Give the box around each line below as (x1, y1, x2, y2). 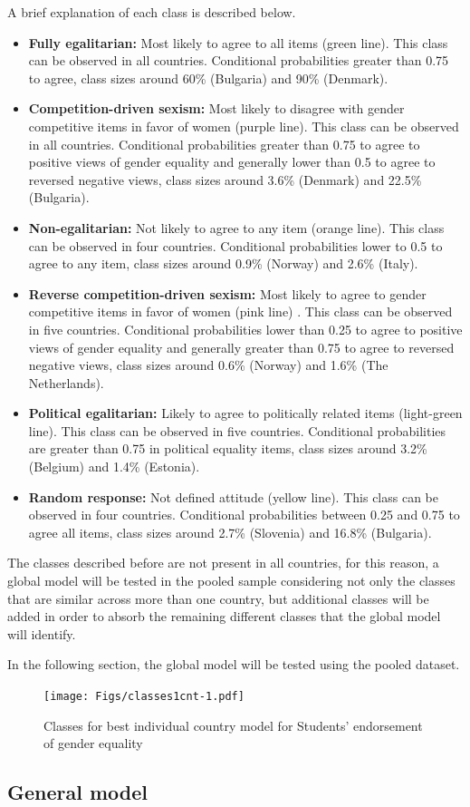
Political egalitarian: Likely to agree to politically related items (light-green (28, 403, 463, 423)
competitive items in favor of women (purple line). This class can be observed (28, 116, 459, 135)
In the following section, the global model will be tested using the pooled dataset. (7, 655, 460, 674)
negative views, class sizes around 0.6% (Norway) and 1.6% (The (28, 355, 388, 374)
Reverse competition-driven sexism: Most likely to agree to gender (28, 284, 427, 303)
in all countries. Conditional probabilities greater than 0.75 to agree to (28, 134, 420, 153)
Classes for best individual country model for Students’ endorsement (43, 715, 423, 734)
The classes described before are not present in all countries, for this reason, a (7, 553, 439, 572)
